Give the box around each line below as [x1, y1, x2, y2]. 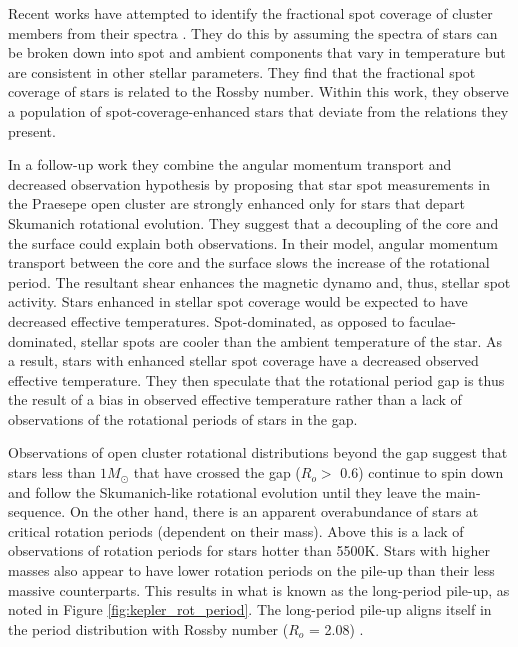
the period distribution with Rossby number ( [8, 618, 289, 639]
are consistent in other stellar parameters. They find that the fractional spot [8, 61, 476, 82]
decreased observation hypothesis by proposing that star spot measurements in [8, 173, 490, 194]
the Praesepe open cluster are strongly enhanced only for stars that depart [8, 193, 466, 214]
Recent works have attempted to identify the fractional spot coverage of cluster [8, 3, 493, 23]
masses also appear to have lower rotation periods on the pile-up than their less [8, 560, 495, 581]
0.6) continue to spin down [340, 462, 504, 483]
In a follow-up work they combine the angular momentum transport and [8, 154, 452, 175]
